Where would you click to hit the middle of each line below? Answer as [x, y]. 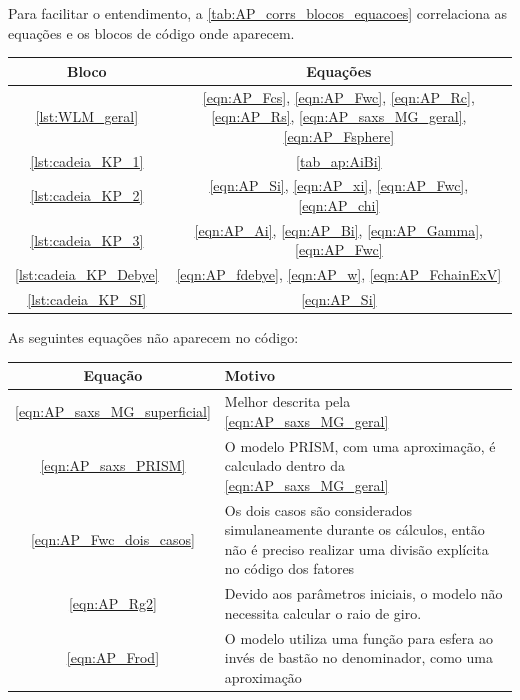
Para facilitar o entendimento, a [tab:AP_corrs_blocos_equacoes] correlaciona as [258, 13]
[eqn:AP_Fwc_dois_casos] [112, 539]
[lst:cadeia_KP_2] [87, 195]
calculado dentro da [285, 465]
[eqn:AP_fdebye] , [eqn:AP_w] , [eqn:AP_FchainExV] [339, 274]
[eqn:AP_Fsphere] [339, 135]
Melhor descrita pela [287, 401]
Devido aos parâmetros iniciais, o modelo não [363, 593]
